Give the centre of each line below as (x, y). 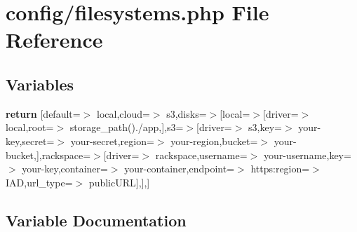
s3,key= (265, 127)
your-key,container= (65, 169)
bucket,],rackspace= (48, 155)
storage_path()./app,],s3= (127, 127)
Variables (40, 84)
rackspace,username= (201, 155)
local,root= (30, 127)
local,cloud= (123, 113)
